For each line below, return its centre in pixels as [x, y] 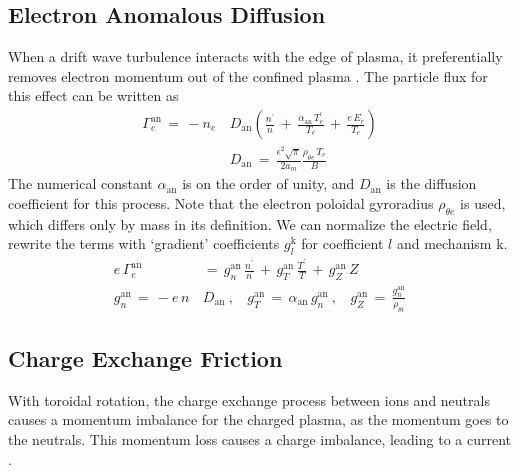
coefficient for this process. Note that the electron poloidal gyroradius [221, 202]
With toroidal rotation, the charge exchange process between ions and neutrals [249, 399]
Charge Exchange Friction [145, 357]
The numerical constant [80, 183]
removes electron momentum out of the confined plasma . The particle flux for [248, 75]
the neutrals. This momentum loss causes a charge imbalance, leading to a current [260, 438]
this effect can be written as [93, 95]
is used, [483, 202]
